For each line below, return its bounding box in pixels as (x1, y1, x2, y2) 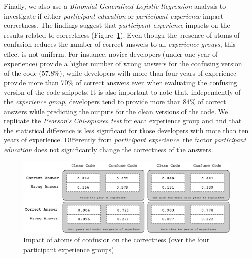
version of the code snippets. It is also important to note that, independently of (4, 87, 241, 97)
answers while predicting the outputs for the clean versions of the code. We (4, 106, 228, 116)
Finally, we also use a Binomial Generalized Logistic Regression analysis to (4, 1, 226, 11)
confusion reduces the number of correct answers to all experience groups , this (4, 39, 235, 49)
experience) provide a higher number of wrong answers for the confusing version (4, 58, 242, 68)
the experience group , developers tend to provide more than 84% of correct (4, 96, 226, 106)
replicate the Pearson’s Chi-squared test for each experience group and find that (4, 116, 242, 126)
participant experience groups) (23, 244, 114, 254)
